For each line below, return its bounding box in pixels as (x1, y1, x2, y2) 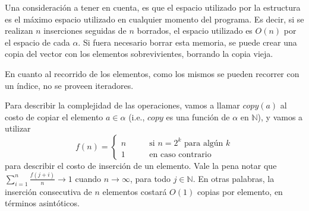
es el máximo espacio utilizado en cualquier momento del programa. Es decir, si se (5, 12, 304, 25)
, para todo (130, 172, 171, 184)
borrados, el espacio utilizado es (137, 24, 253, 37)
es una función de (166, 110, 230, 123)
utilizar (5, 122, 31, 135)
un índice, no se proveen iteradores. (5, 79, 134, 91)
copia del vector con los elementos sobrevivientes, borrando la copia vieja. (5, 47, 273, 60)
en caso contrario (149, 150, 212, 159)
